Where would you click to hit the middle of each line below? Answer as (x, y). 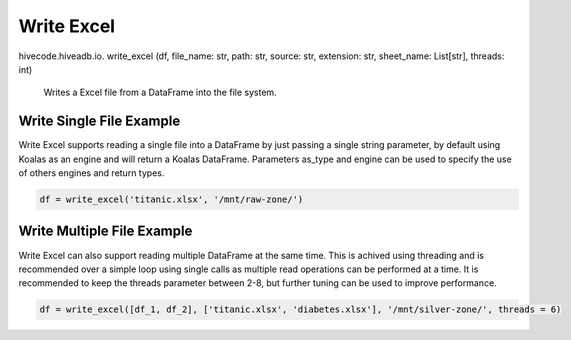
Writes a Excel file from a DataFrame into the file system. (160, 92)
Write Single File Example (99, 121)
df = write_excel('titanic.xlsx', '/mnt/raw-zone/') (171, 199)
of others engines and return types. (91, 173)
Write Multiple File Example (105, 231)
